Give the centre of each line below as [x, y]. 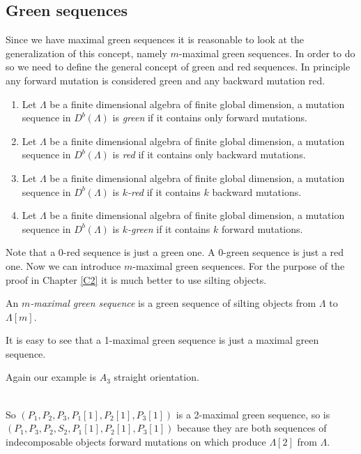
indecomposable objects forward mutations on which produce [136, 441]
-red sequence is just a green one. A [139, 252]
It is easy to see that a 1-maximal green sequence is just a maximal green [162, 340]
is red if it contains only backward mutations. [209, 154]
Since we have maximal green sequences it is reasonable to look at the [155, 39]
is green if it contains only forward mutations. [210, 118]
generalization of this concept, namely [86, 53]
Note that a [31, 252]
